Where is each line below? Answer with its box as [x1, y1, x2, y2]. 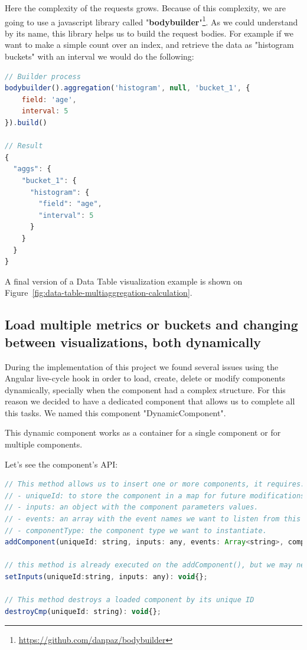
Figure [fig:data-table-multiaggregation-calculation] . [5, 286, 192, 299]
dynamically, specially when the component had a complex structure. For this [5, 383, 286, 396]
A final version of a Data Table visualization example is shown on [5, 275, 243, 287]
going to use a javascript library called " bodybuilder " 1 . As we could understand [5, 14, 298, 28]
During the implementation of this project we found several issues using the [5, 360, 279, 373]
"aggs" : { [13, 165, 51, 174]
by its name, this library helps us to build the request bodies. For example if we [5, 27, 293, 39]
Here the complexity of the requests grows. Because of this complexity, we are [5, 2, 286, 14]
